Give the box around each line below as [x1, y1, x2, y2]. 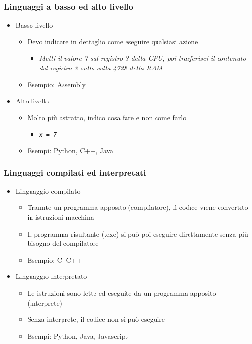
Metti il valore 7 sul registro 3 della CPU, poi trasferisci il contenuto [39, 53, 246, 63]
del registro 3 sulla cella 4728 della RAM [39, 63, 163, 72]
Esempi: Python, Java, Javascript [27, 330, 128, 341]
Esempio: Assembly [27, 79, 86, 89]
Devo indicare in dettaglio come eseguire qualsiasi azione [27, 36, 198, 46]
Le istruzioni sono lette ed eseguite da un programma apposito [27, 288, 216, 298]
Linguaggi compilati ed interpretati [4, 166, 146, 178]
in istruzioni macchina [27, 212, 94, 222]
